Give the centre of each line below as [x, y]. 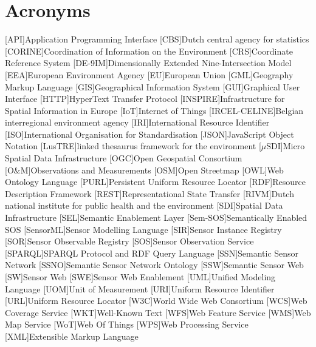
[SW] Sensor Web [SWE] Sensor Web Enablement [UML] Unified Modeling [140, 277]
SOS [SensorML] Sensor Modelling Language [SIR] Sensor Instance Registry [143, 229]
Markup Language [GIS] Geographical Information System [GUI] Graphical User [153, 86]
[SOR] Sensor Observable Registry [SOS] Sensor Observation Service [129, 241]
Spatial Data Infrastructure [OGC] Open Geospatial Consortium [124, 158]
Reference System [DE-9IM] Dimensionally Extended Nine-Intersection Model [148, 63]
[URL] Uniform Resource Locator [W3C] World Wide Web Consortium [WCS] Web [156, 301]
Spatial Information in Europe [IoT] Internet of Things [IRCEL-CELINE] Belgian [154, 110]
